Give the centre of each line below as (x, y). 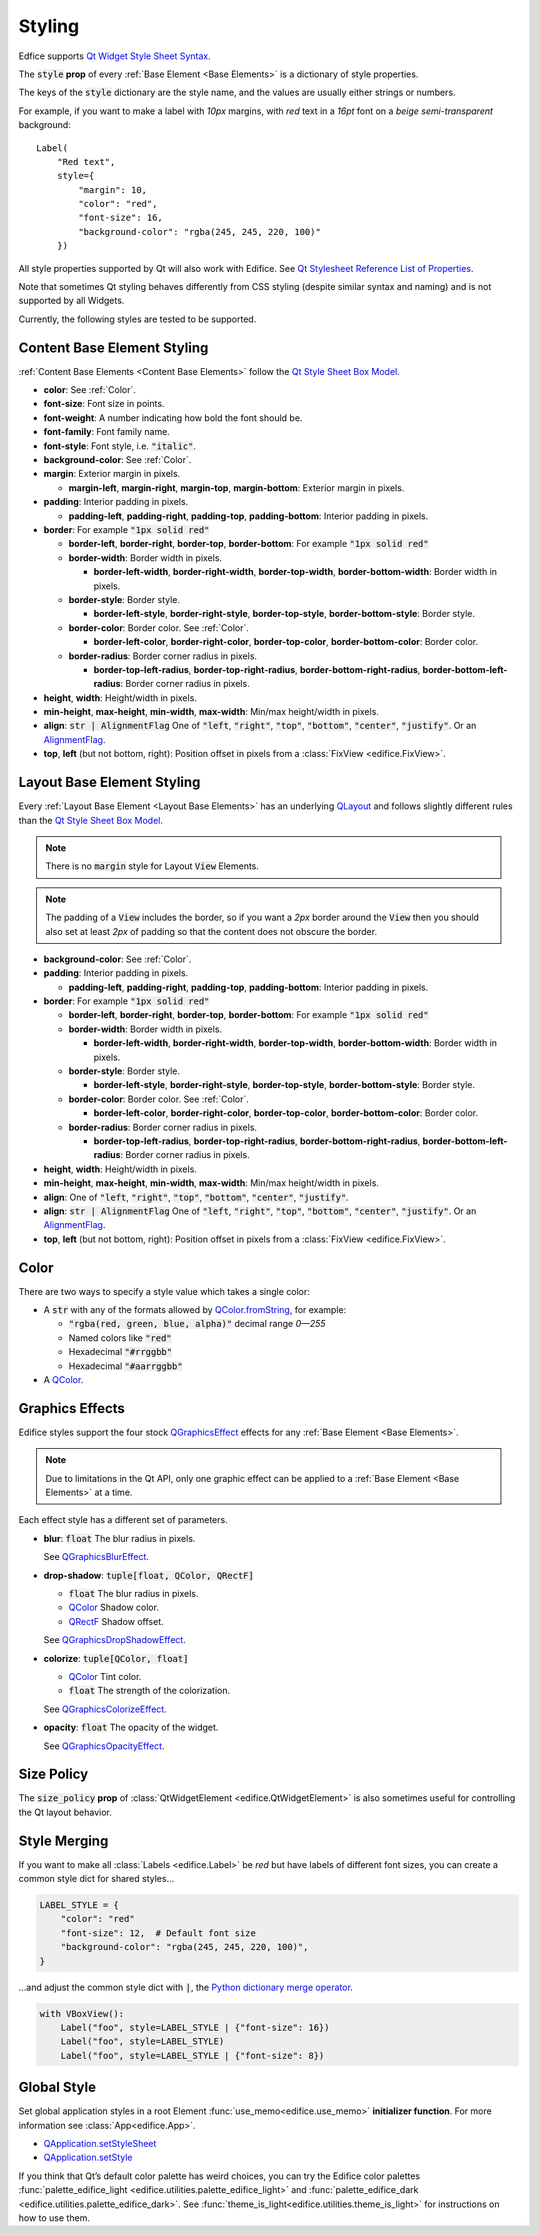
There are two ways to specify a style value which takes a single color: (164, 1291)
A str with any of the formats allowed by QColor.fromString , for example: (195, 1309)
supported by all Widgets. (71, 301)
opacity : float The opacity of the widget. (131, 1727)
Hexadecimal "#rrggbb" (120, 1352)
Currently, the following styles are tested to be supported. (137, 319)
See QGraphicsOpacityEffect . (104, 1746)
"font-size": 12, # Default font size (158, 1933)
